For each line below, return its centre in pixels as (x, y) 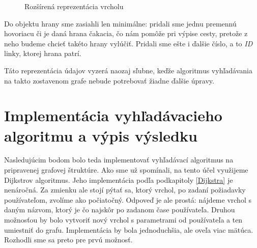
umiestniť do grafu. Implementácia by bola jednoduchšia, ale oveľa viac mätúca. (129, 229)
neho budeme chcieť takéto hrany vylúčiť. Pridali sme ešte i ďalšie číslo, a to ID (128, 43)
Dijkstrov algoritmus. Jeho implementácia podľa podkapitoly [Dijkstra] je (119, 180)
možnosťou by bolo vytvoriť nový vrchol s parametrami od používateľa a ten (123, 220)
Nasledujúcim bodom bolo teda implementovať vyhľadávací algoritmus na (119, 160)
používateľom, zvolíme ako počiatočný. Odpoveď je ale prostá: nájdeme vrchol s (128, 199)
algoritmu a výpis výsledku (101, 135)
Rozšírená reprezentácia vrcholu (74, 6)
